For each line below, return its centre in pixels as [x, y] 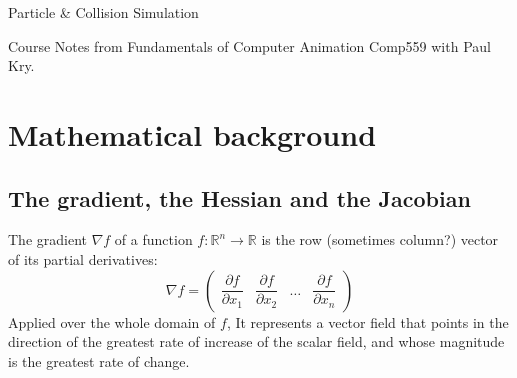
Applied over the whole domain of [112, 321]
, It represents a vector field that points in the [367, 321]
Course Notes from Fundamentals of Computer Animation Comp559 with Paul [249, 45]
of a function [153, 239]
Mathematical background [192, 133]
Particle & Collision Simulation [103, 12]
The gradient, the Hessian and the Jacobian [239, 197]
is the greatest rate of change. [99, 360]
